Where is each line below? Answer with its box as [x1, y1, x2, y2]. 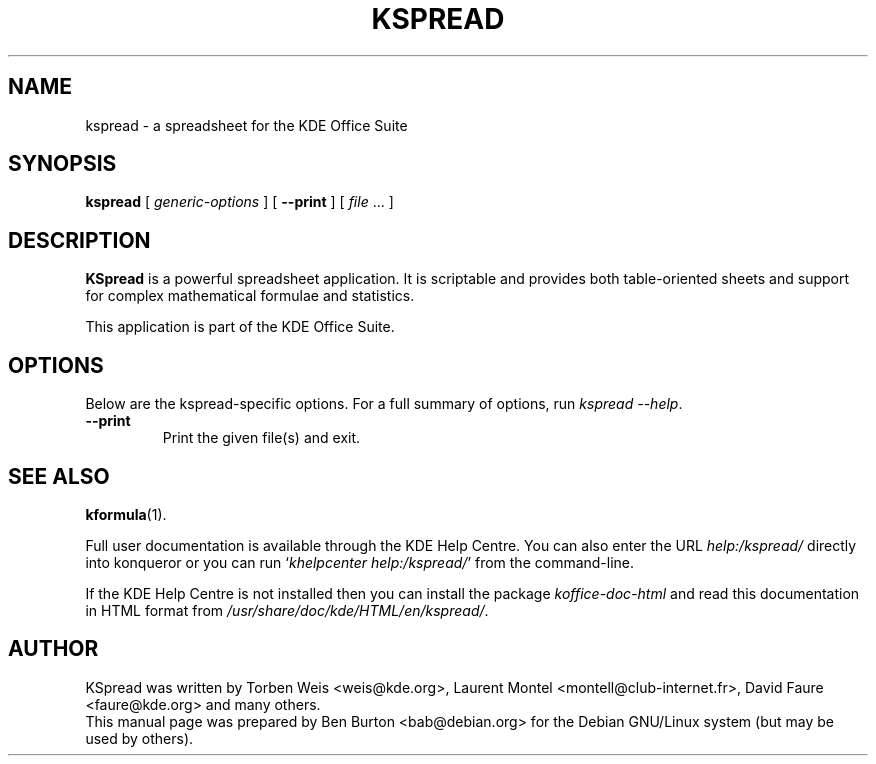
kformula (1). [85, 505, 167, 523]
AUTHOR [8, 636, 99, 662]
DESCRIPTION [8, 227, 151, 253]
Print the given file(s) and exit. [162, 429, 361, 447]
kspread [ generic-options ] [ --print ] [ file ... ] [85, 193, 394, 211]
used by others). [85, 729, 194, 747]
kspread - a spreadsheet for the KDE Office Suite [85, 116, 408, 134]
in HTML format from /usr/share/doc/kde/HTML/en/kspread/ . [85, 601, 489, 619]
